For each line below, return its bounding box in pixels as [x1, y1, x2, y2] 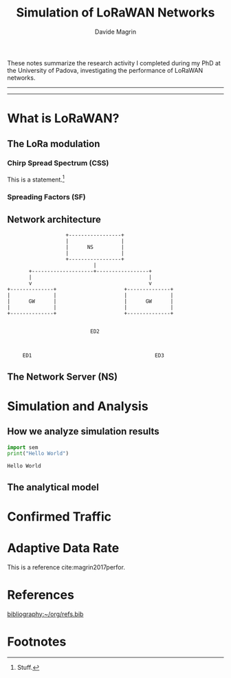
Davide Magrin [95, 28, 136, 36]
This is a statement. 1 [7, 174, 65, 184]
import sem [7, 444, 38, 451]
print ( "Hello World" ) [7, 450, 69, 457]
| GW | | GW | [7, 298, 174, 305]
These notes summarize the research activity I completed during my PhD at [7, 58, 221, 67]
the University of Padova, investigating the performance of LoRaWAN [7, 66, 203, 74]
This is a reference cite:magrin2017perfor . [7, 562, 126, 571]
